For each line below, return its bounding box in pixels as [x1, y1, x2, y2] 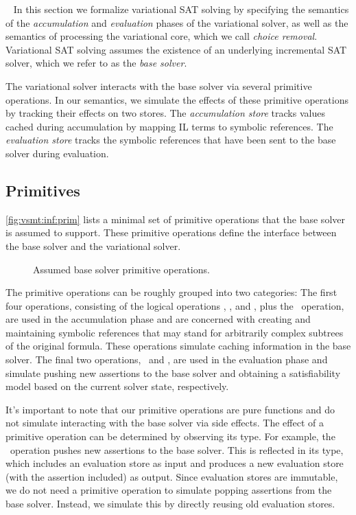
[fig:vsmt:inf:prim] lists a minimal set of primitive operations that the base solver [5, 211, 345, 226]
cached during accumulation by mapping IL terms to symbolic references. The [5, 119, 333, 133]
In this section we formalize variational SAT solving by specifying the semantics [13, 2, 349, 16]
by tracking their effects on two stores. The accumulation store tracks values [5, 106, 325, 120]
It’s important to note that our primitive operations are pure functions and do [5, 402, 335, 416]
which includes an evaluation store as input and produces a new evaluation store [5, 456, 344, 470]
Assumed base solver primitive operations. [33, 262, 210, 276]
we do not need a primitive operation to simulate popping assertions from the [5, 483, 332, 497]
